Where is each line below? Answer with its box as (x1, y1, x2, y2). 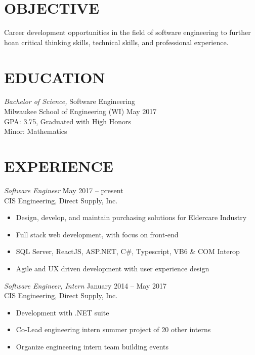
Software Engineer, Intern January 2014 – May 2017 (4, 280, 166, 291)
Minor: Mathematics (4, 126, 67, 136)
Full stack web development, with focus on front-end (16, 229, 179, 239)
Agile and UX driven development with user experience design (16, 263, 209, 273)
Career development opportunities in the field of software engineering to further (4, 27, 251, 38)
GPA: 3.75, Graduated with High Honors (4, 116, 132, 126)
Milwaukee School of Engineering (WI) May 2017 (4, 106, 157, 117)
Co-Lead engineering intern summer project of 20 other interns (16, 324, 211, 335)
